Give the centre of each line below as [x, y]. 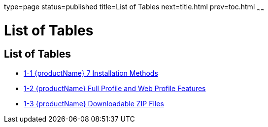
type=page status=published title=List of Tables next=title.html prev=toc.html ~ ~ [134, 8]
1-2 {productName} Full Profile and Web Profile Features [115, 88]
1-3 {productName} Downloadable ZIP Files [94, 103]
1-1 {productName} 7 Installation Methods [91, 73]
